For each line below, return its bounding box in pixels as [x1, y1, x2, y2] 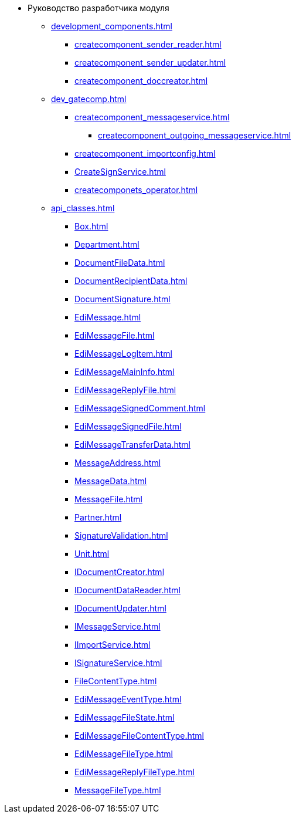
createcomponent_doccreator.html [74, 76, 208, 86]
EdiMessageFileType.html [74, 749, 173, 759]
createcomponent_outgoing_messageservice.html [98, 130, 291, 140]
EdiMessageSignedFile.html [74, 421, 182, 431]
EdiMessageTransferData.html [74, 440, 190, 449]
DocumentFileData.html [74, 258, 165, 268]
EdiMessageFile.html [74, 330, 155, 340]
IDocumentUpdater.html [74, 603, 166, 613]
